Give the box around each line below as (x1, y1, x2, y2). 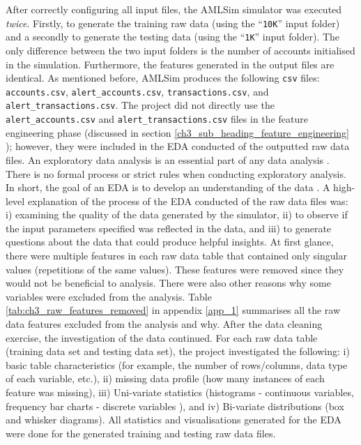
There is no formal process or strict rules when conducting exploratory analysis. (6, 166, 346, 181)
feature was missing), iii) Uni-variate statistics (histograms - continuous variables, (6, 385, 354, 399)
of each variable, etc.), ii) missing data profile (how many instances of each (6, 371, 325, 386)
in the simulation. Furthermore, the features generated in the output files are (6, 56, 335, 71)
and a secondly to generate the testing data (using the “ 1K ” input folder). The (6, 29, 339, 44)
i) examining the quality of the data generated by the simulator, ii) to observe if (6, 207, 348, 222)
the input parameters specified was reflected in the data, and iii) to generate (6, 220, 332, 235)
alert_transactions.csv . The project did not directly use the (6, 98, 275, 112)
